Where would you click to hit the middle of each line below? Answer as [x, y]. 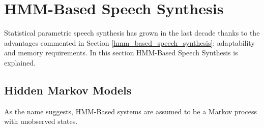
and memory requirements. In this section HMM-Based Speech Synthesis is [121, 53]
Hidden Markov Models [68, 90]
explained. [20, 62]
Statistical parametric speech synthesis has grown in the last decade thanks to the [132, 33]
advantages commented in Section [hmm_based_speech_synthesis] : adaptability [129, 42]
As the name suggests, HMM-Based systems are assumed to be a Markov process [130, 111]
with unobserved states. [41, 121]
